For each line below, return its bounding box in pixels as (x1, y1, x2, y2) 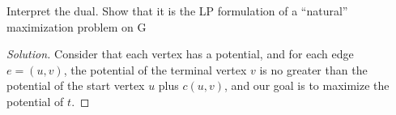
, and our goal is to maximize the (224, 77, 390, 94)
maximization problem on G (6, 18, 147, 35)
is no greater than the (259, 61, 368, 78)
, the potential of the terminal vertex (63, 61, 247, 78)
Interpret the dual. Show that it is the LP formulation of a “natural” (6, 2, 348, 19)
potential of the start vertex (6, 77, 145, 94)
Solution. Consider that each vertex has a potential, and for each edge (6, 45, 354, 62)
